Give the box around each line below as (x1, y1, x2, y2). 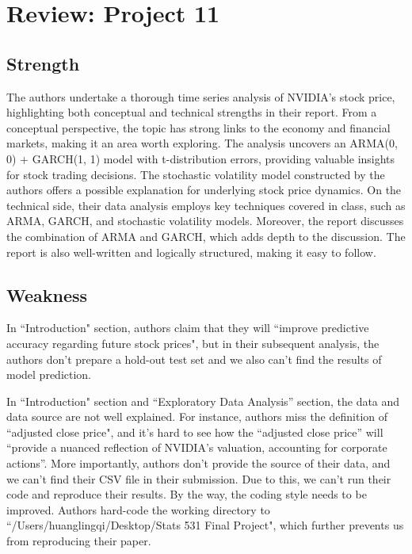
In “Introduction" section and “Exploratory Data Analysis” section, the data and (6, 392, 400, 409)
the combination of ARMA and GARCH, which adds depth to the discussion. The (6, 227, 406, 244)
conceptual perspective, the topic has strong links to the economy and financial (6, 119, 391, 136)
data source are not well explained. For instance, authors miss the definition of (6, 408, 388, 425)
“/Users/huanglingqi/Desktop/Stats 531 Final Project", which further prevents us (6, 517, 404, 533)
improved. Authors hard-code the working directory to (6, 501, 270, 518)
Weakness (6, 282, 88, 307)
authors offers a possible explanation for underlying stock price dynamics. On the (6, 181, 402, 198)
